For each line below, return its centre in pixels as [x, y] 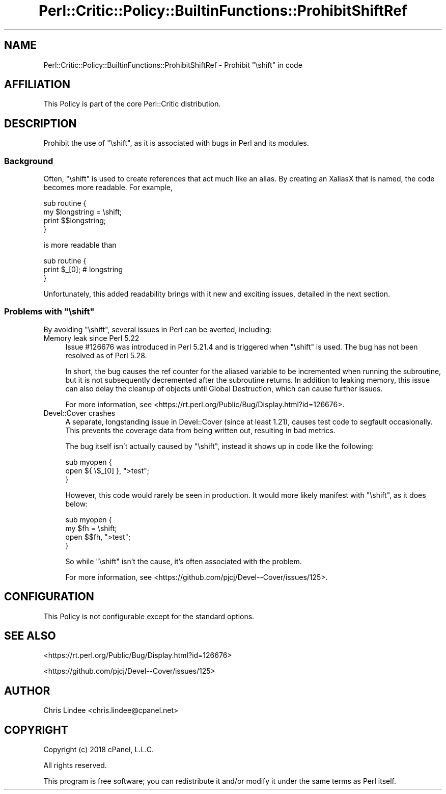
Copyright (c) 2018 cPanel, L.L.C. [99, 750]
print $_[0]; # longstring [83, 270]
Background [29, 161]
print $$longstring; [75, 221]
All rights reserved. [75, 765]
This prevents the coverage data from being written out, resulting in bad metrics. [200, 430]
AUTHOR [27, 691]
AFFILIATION [37, 85]
